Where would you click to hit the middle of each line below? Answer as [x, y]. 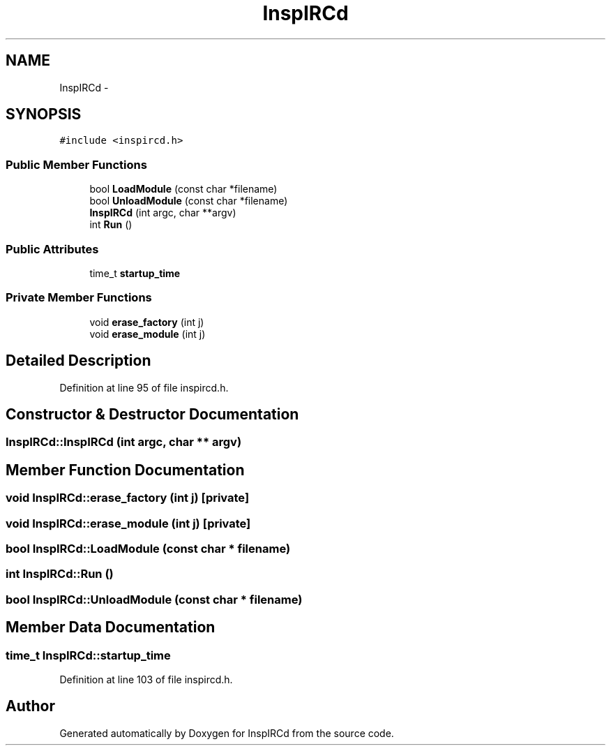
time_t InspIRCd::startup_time [88, 655]
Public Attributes [52, 249]
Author [30, 706]
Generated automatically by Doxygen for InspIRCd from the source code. [227, 733]
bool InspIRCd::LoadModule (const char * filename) [148, 548]
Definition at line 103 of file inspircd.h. [146, 679]
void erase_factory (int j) [147, 322]
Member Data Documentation [111, 627]
